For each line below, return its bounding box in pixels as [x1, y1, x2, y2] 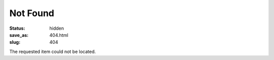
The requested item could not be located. [9, 48, 96, 54]
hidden [49, 25, 64, 31]
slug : [9, 39, 20, 45]
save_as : [9, 32, 29, 38]
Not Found [9, 8, 54, 19]
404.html [49, 32, 68, 38]
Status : [9, 25, 25, 31]
